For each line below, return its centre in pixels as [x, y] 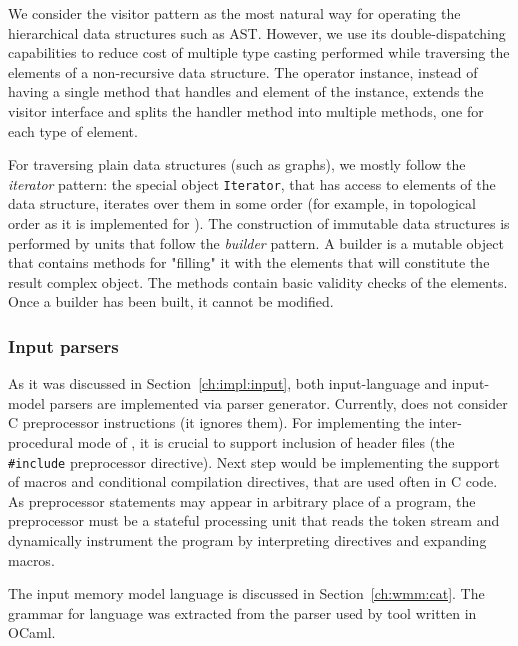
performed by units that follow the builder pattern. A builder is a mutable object [256, 242]
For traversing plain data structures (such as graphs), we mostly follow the [237, 164]
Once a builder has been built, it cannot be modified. [171, 301]
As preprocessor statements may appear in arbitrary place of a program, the [242, 500]
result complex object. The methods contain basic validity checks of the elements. [258, 281]
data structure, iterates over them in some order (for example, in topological [242, 203]
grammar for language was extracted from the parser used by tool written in [242, 612]
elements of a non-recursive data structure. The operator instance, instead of [243, 71]
